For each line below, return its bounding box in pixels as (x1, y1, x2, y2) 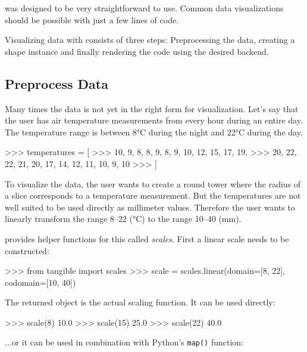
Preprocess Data (5, 74, 108, 92)
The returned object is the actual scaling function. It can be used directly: (5, 296, 275, 308)
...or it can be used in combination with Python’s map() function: (5, 336, 244, 348)
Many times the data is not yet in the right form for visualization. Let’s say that (5, 102, 299, 115)
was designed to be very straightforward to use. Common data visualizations (5, 2, 284, 14)
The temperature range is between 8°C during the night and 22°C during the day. (5, 125, 303, 138)
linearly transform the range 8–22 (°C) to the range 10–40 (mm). (5, 212, 242, 225)
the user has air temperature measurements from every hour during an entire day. (5, 114, 303, 126)
